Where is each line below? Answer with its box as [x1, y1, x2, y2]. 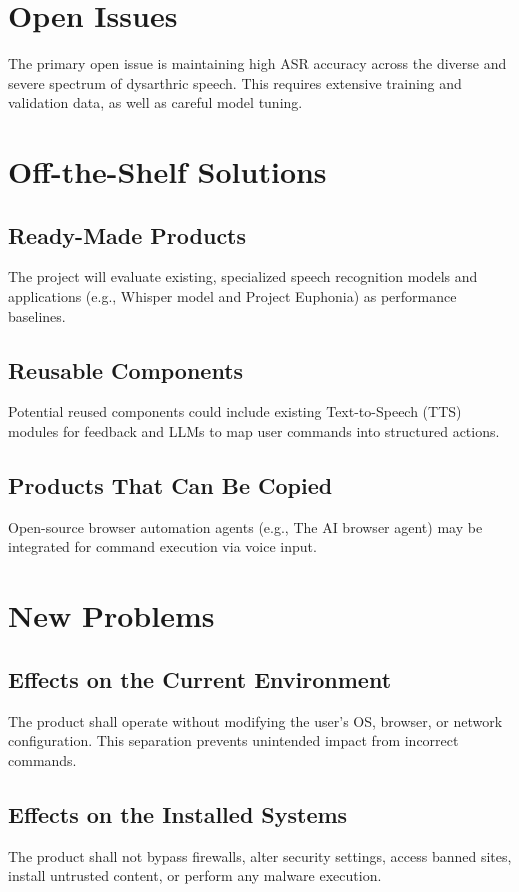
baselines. [8, 305, 66, 326]
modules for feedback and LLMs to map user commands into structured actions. [8, 421, 500, 442]
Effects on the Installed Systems [8, 798, 348, 829]
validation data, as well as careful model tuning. [8, 92, 303, 113]
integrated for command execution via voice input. [8, 536, 317, 557]
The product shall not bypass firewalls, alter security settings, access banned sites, [8, 845, 512, 866]
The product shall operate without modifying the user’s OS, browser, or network [8, 710, 503, 731]
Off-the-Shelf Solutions [8, 151, 327, 192]
